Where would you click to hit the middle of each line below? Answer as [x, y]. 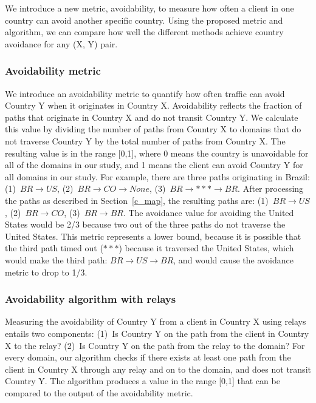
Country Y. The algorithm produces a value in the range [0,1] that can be [143, 381]
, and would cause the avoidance [233, 259]
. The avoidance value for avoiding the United [208, 212]
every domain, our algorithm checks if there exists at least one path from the [148, 357]
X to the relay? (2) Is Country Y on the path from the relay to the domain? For [155, 345]
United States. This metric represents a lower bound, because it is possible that [153, 236]
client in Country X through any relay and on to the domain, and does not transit [158, 369]
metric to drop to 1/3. [46, 272]
